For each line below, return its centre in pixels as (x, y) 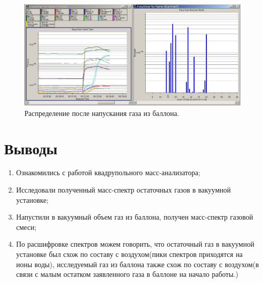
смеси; (26, 227)
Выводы (31, 148)
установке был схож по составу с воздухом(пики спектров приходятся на (129, 254)
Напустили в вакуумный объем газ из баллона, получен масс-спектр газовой (135, 217)
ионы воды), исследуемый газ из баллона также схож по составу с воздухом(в (137, 264)
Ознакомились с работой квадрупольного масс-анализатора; (108, 172)
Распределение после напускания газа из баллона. (102, 113)
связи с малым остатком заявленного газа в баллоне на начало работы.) (127, 274)
